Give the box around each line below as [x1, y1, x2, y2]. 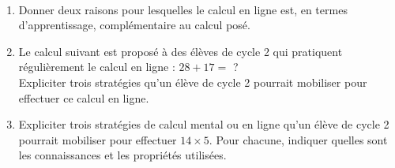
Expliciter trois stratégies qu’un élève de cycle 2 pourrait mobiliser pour [18, 73, 367, 90]
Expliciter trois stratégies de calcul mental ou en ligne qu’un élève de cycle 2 [18, 116, 389, 133]
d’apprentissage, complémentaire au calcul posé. [18, 17, 250, 33]
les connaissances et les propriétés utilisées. [18, 147, 227, 163]
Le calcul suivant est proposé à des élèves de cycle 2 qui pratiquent [18, 43, 343, 59]
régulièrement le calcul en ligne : [18, 58, 175, 75]
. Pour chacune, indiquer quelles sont [209, 131, 388, 147]
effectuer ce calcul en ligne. [18, 89, 149, 106]
